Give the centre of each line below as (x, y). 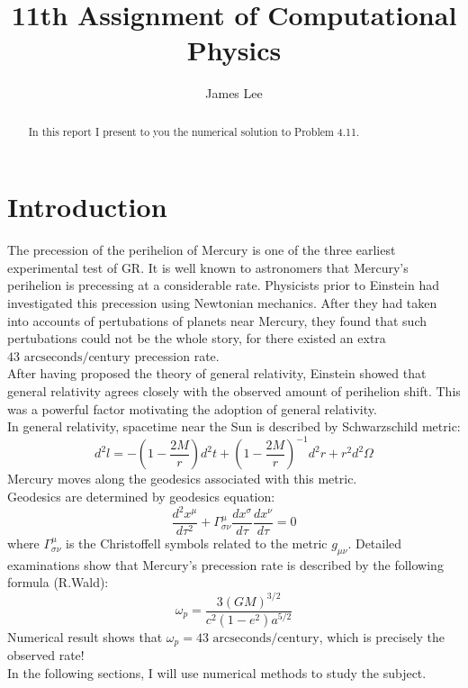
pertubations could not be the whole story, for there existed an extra (197, 338)
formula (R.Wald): (58, 582)
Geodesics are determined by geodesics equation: (141, 496)
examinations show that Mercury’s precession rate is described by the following (225, 564)
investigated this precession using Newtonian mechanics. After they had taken (222, 303)
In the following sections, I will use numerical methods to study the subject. (217, 673)
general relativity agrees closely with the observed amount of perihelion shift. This (234, 391)
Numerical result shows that (85, 636)
